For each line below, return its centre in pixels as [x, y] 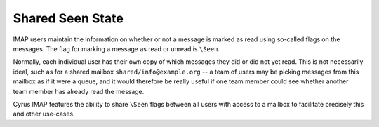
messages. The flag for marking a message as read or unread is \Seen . [117, 48]
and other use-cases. [44, 114]
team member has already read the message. [79, 91]
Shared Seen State [68, 18]
